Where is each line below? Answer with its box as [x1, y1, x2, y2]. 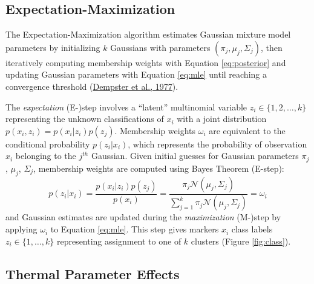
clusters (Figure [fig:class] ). [191, 234, 291, 247]
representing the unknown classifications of [5, 112, 164, 125]
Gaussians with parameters [110, 41, 211, 53]
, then [260, 41, 283, 53]
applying [5, 223, 38, 235]
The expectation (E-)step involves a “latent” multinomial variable [5, 100, 247, 113]
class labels [231, 223, 273, 235]
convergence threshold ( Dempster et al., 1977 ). [5, 79, 178, 92]
